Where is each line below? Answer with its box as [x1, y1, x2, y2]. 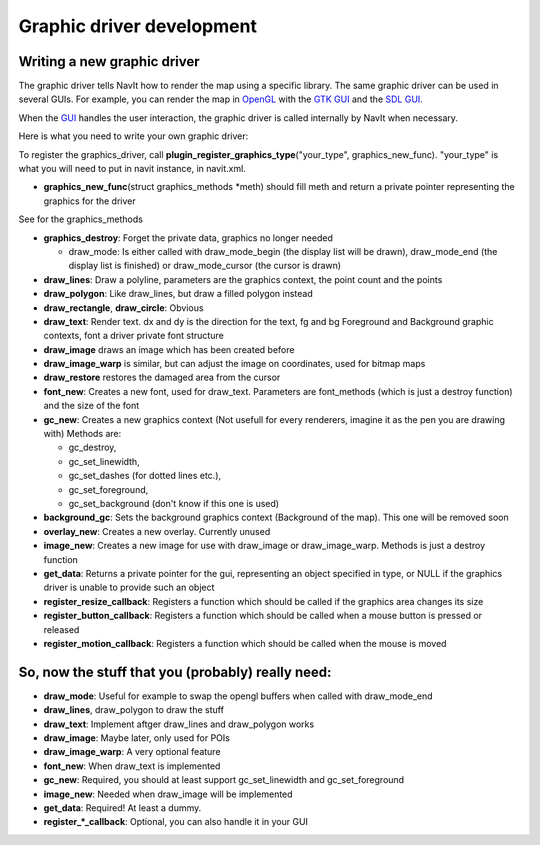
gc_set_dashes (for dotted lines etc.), [68, 470, 222, 482]
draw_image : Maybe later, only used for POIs [43, 731, 230, 744]
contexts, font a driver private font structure [43, 330, 224, 342]
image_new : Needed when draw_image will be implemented [43, 788, 294, 800]
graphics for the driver [43, 195, 137, 207]
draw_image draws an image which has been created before [43, 343, 295, 355]
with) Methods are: [43, 428, 122, 440]
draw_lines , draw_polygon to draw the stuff [43, 704, 225, 716]
